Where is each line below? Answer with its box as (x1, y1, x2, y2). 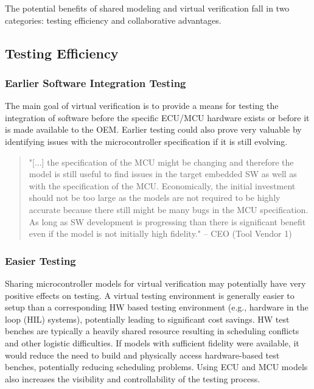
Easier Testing (5, 253, 76, 268)
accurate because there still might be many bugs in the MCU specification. (29, 203, 309, 216)
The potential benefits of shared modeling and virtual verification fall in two (5, 2, 290, 14)
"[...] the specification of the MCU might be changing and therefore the (29, 155, 294, 168)
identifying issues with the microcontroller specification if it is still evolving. (5, 135, 288, 147)
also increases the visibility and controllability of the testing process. (5, 372, 260, 385)
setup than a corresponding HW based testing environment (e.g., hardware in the (5, 301, 309, 314)
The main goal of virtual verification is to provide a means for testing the (5, 99, 279, 112)
